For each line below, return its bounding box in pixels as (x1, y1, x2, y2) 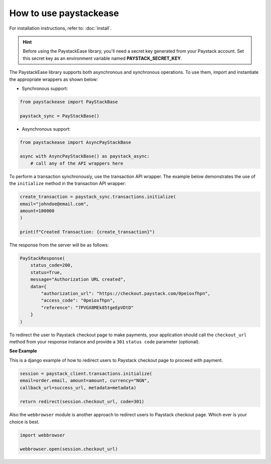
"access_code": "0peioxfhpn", (41, 298, 115, 304)
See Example (9, 348, 37, 354)
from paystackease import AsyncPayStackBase (20, 139, 131, 145)
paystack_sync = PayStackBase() (20, 113, 100, 119)
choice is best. (9, 419, 40, 425)
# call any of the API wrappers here (30, 160, 123, 166)
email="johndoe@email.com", (20, 201, 89, 207)
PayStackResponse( (20, 255, 65, 261)
